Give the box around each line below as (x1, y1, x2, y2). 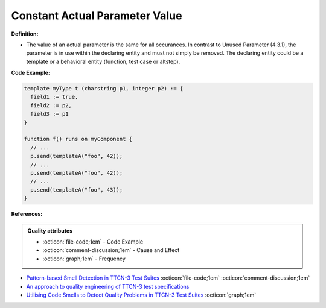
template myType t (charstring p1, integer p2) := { (24, 85, 184, 92)
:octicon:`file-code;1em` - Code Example (42, 238, 144, 245)
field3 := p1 (30, 110, 69, 118)
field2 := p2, (30, 102, 72, 108)
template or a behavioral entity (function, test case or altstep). (26, 58, 181, 65)
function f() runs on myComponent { (24, 136, 133, 143)
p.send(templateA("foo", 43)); (30, 186, 123, 193)
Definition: (11, 30, 39, 37)
